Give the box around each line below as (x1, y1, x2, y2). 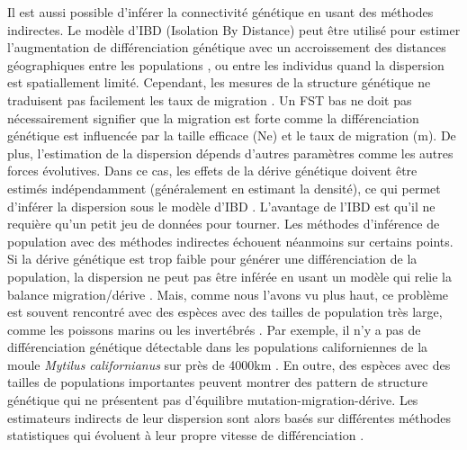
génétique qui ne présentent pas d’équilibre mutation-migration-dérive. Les (7, 391, 418, 409)
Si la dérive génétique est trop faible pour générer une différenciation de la (7, 249, 418, 268)
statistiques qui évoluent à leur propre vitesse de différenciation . (7, 426, 364, 445)
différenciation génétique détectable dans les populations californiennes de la (7, 337, 428, 356)
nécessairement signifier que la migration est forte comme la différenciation (7, 108, 419, 127)
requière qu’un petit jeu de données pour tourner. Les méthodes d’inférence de (7, 214, 440, 233)
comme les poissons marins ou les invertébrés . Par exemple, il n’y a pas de (7, 319, 421, 338)
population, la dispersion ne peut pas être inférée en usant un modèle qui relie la (7, 266, 452, 285)
